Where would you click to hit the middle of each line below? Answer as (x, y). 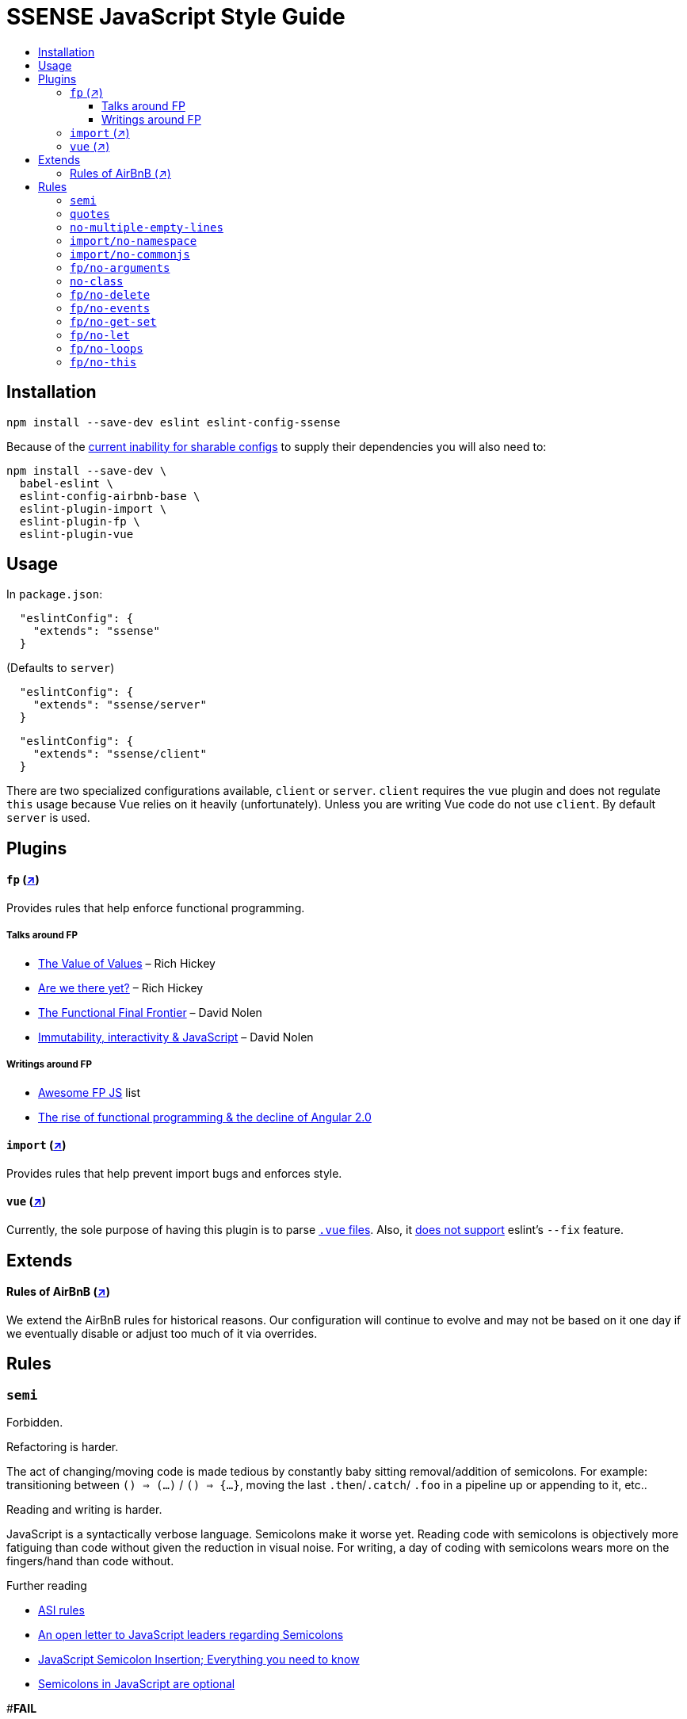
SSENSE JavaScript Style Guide (176, 17)
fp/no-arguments (120, 267)
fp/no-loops (107, 348)
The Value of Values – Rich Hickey (127, 963)
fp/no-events (110, 308)
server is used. (48, 818)
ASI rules (61, 1610)
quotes (90, 214)
